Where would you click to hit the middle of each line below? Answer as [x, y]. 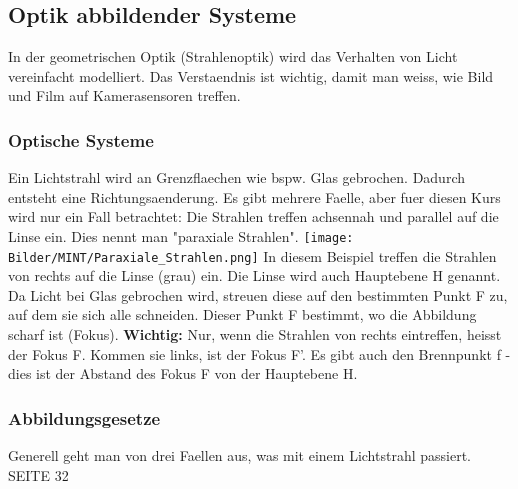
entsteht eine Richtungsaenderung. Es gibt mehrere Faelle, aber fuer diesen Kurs [254, 196]
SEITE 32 [38, 474]
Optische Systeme [81, 139]
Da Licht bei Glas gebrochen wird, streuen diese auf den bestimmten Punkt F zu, [258, 294]
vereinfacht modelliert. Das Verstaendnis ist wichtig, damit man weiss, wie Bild [251, 75]
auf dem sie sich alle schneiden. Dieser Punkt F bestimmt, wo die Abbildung [242, 314]
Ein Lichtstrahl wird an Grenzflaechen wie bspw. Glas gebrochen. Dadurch [237, 177]
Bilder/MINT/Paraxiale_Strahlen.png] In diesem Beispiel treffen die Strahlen [252, 255]
